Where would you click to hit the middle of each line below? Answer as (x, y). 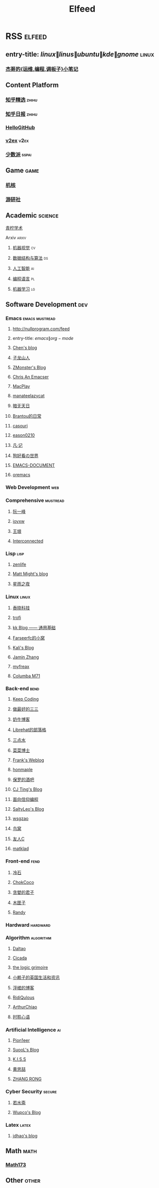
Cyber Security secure (31, 1092)
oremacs (21, 475)
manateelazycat (28, 396)
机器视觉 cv (24, 248)
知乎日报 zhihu (22, 114)
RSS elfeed (26, 36)
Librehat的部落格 (29, 730)
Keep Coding (26, 699)
